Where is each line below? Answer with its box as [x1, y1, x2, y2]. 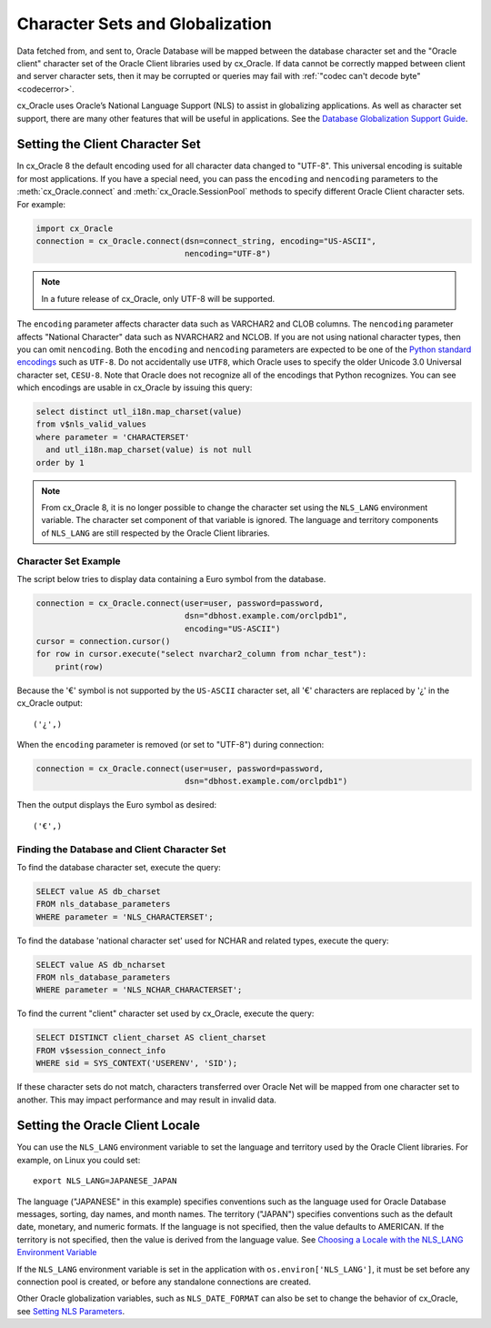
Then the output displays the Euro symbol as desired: [16, 800, 217, 810]
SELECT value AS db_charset [35, 886, 161, 896]
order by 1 [35, 458, 85, 468]
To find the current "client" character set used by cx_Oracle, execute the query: [16, 1008, 315, 1019]
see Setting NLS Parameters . [16, 1305, 125, 1316]
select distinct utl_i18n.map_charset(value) [35, 407, 243, 418]
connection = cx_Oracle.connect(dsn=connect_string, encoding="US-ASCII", [35, 236, 377, 246]
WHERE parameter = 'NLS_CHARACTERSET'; [35, 911, 214, 922]
